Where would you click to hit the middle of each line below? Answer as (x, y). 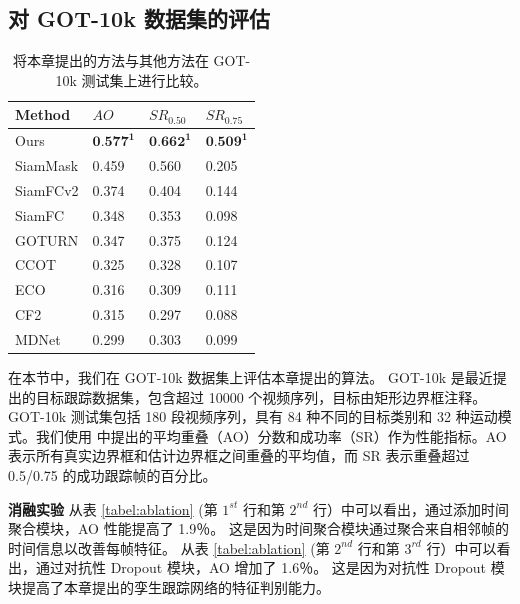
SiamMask (47, 165)
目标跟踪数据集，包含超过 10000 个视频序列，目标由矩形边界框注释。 (261, 396)
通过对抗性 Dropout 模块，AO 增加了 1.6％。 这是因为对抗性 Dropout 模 (270, 567)
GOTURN (47, 239)
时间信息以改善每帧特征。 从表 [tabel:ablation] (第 (169, 547)
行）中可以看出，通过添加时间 (411, 508)
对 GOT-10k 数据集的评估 (139, 18)
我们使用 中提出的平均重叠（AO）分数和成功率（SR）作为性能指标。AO (271, 435)
